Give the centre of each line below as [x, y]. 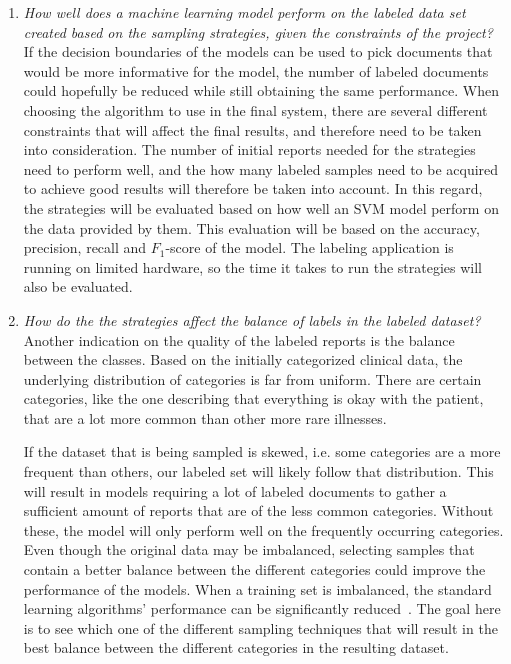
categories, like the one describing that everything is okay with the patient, [253, 398]
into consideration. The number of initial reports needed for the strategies [249, 149]
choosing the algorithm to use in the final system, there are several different [255, 109]
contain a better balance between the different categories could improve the [254, 569]
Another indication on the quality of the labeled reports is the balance [239, 339]
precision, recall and [85, 247]
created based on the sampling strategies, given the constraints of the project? [258, 31]
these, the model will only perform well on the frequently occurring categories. [263, 529]
